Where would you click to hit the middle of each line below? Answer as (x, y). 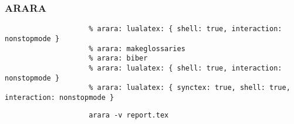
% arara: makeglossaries (137, 48)
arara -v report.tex (129, 115)
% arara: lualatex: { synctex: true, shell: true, (190, 88)
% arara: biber (118, 58)
